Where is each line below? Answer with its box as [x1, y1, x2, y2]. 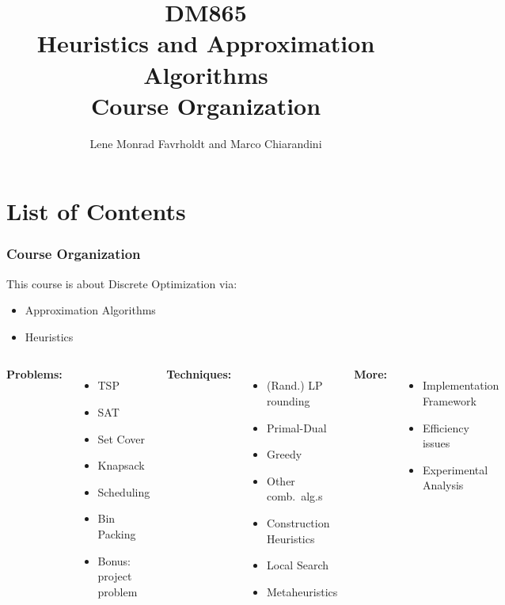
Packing [97, 526, 136, 542]
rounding [267, 393, 310, 409]
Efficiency [422, 419, 469, 436]
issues [422, 435, 450, 451]
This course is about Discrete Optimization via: [6, 275, 237, 291]
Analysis [422, 477, 464, 493]
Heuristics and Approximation [36, 27, 375, 59]
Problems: [6, 366, 63, 382]
